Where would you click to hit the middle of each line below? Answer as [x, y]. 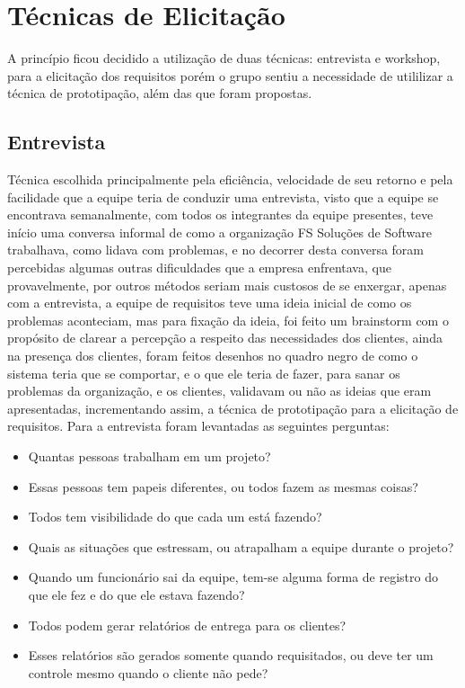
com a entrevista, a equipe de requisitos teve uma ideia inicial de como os [210, 303]
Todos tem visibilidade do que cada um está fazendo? [175, 517]
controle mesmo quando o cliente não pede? [148, 672]
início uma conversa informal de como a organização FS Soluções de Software [219, 232]
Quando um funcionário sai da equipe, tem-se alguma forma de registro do [233, 577]
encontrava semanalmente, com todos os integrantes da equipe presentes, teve [220, 214]
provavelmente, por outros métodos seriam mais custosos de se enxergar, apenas [227, 285]
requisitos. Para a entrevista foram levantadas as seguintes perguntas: [198, 426]
